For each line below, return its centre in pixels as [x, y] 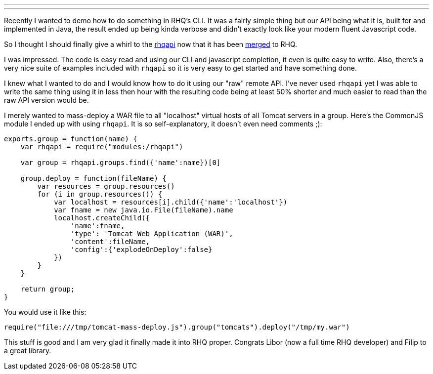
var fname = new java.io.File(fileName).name [144, 210]
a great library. [28, 351]
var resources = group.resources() [106, 186]
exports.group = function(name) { [71, 139]
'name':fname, [98, 226]
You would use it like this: [45, 312]
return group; [48, 289]
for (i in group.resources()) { [100, 194]
